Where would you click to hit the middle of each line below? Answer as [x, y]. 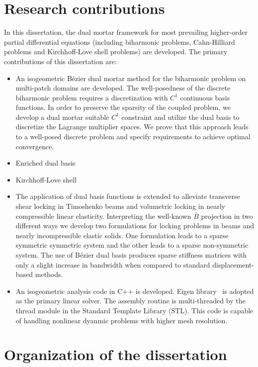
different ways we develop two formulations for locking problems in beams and [135, 226]
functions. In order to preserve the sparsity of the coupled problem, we [123, 107]
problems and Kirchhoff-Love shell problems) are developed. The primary [116, 51]
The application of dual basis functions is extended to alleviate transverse [128, 196]
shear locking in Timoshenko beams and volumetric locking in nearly [120, 206]
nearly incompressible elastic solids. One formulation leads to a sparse [122, 235]
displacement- [233, 264]
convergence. [35, 146]
